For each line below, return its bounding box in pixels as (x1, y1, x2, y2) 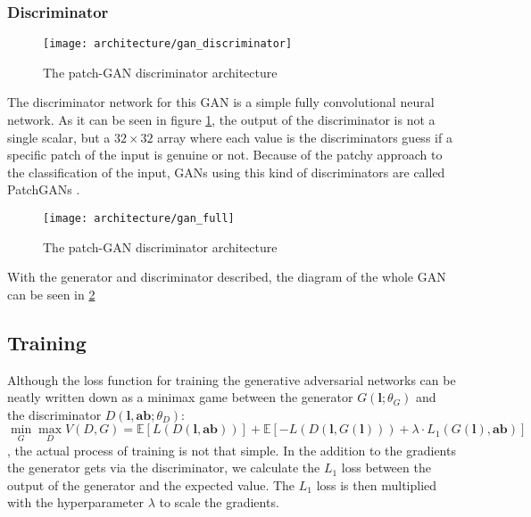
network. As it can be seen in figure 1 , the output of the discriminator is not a (7, 111, 436, 129)
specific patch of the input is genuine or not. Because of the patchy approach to (7, 145, 443, 164)
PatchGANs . (7, 180, 80, 199)
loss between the (341, 458, 431, 477)
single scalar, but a (7, 127, 111, 146)
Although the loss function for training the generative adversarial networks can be (7, 370, 456, 389)
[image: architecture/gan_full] (43, 212, 235, 226)
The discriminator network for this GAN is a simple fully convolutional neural (7, 93, 435, 111)
